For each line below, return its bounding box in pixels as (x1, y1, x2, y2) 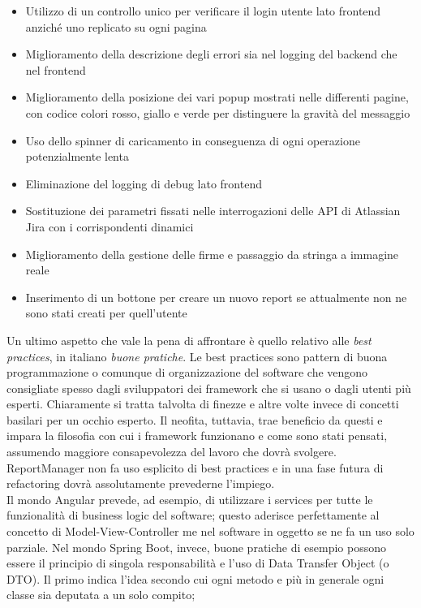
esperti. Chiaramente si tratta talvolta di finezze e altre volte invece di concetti (6, 395, 399, 412)
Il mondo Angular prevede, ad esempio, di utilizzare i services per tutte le (6, 490, 373, 507)
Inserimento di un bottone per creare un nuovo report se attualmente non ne (25, 288, 407, 305)
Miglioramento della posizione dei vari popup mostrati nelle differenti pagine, (25, 88, 409, 106)
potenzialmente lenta (25, 148, 129, 165)
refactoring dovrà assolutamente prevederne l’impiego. (6, 475, 275, 492)
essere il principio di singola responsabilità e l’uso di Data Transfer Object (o (6, 554, 389, 571)
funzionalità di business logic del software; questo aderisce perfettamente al (6, 507, 380, 524)
